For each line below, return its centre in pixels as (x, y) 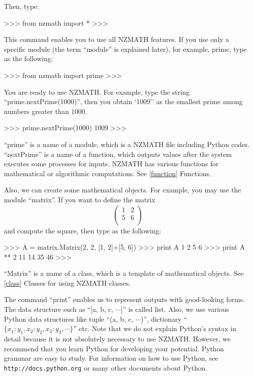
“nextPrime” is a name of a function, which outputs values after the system (118, 154)
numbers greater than (37, 111)
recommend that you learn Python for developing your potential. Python (114, 348)
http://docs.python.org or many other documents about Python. (106, 367)
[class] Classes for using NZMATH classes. (67, 282)
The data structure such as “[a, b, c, (59, 309)
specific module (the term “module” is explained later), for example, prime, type (126, 49)
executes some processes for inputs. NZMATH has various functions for (111, 164)
